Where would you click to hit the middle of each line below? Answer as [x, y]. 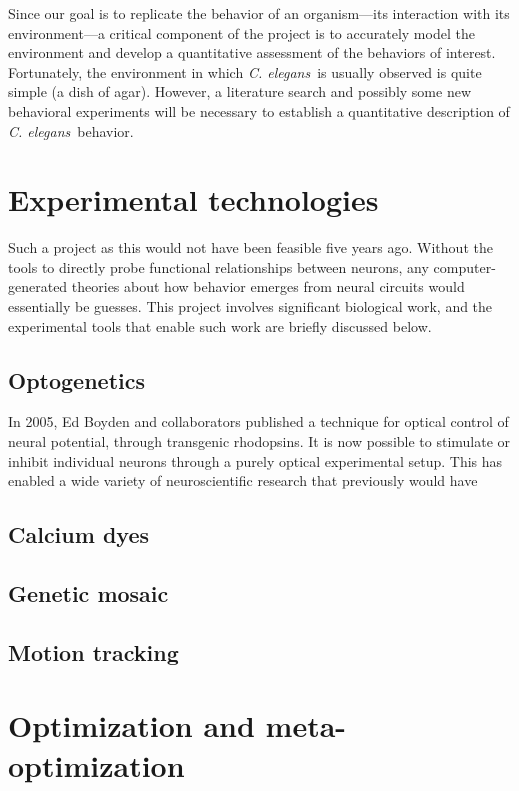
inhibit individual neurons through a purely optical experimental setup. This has [255, 460]
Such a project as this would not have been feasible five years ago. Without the [250, 247]
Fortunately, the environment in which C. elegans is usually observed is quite [245, 71]
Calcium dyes [78, 534]
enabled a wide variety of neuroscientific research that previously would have [243, 480]
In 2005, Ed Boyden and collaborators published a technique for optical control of [258, 421]
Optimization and [131, 725]
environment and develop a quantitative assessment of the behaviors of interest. [252, 52]
